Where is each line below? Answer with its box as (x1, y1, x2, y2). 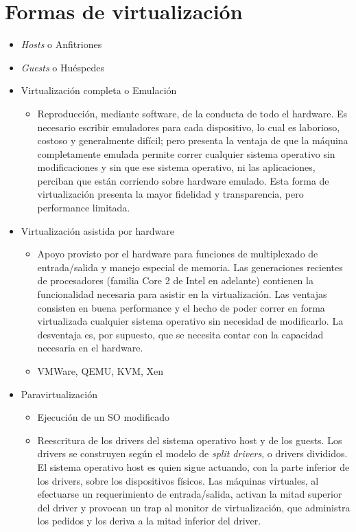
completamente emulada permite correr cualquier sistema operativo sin (37, 146, 335, 161)
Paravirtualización (21, 386, 97, 401)
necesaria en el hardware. (37, 340, 143, 355)
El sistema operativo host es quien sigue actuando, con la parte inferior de (37, 459, 350, 474)
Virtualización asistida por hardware (21, 223, 174, 238)
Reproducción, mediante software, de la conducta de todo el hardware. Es (37, 106, 348, 120)
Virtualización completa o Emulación (21, 83, 177, 97)
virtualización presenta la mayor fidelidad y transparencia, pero (37, 187, 304, 201)
